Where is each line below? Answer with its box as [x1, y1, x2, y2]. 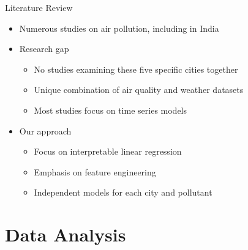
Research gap [19, 42, 69, 55]
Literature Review [5, 1, 73, 13]
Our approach [19, 124, 72, 137]
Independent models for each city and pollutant [34, 186, 212, 199]
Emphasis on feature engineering [34, 165, 156, 178]
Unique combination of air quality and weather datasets [34, 83, 244, 96]
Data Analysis [5, 222, 126, 247]
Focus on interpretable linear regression [34, 145, 182, 158]
